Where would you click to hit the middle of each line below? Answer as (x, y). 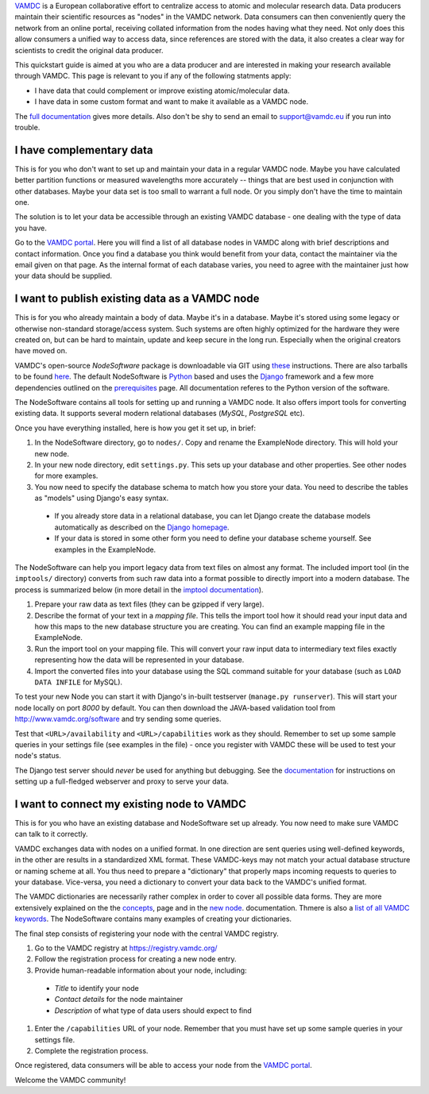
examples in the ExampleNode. (105, 549)
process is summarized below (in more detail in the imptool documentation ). (139, 589)
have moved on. (41, 351)
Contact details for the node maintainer (119, 1000)
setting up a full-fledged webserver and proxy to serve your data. (122, 781)
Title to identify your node (97, 988)
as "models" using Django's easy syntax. (102, 498)
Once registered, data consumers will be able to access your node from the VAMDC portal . (164, 1065)
